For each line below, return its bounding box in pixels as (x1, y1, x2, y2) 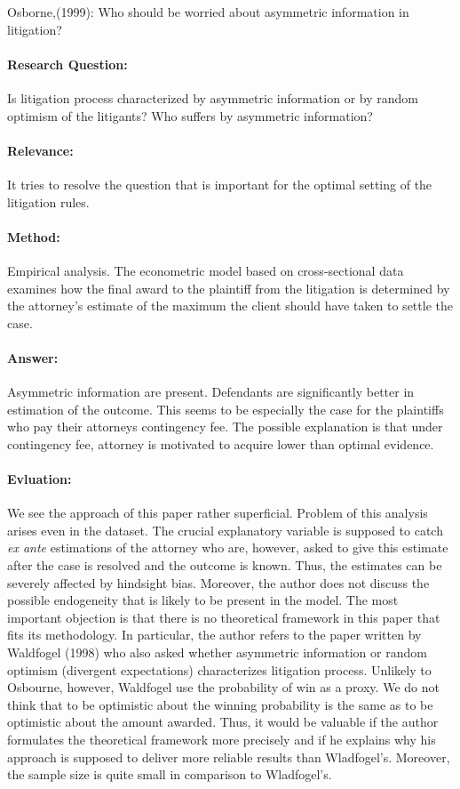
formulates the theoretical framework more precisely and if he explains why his (7, 730, 436, 749)
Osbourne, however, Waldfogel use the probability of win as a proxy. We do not (7, 678, 440, 696)
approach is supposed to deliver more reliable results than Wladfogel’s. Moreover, (7, 747, 450, 766)
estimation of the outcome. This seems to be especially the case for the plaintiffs (7, 399, 444, 418)
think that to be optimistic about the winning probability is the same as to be (7, 695, 433, 713)
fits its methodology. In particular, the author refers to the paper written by (7, 625, 422, 644)
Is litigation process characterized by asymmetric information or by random (7, 88, 418, 107)
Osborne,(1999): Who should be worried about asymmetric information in (7, 3, 409, 20)
